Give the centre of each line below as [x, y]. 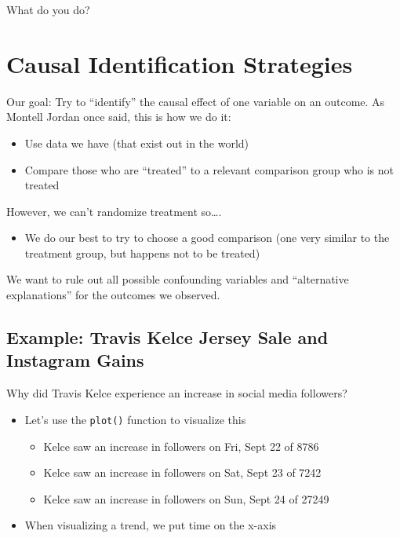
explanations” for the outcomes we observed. [113, 295]
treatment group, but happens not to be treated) [142, 253]
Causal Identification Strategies [180, 63]
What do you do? [48, 9]
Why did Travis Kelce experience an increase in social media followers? [177, 393]
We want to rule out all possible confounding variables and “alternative [178, 279]
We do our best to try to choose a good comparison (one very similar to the [207, 238]
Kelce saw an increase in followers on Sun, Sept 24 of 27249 [186, 498]
